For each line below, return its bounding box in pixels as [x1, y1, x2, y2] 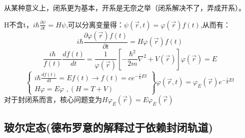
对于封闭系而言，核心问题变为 [4, 94, 102, 104]
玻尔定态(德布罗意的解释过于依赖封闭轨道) [4, 120, 213, 135]
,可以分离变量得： [65, 19, 124, 29]
